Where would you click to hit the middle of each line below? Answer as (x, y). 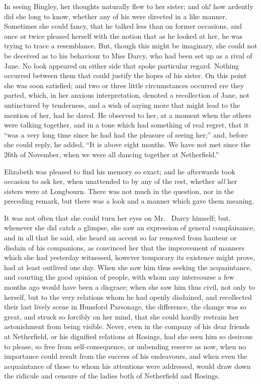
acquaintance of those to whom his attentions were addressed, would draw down (127, 366)
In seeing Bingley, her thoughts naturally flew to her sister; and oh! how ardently (129, 6)
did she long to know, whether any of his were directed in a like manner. (116, 16)
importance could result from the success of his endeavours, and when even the (126, 356)
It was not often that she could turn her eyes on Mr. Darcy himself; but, (117, 217)
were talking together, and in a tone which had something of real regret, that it (126, 125)
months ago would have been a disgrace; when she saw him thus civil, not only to (129, 287)
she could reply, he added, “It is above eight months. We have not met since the (127, 144)
